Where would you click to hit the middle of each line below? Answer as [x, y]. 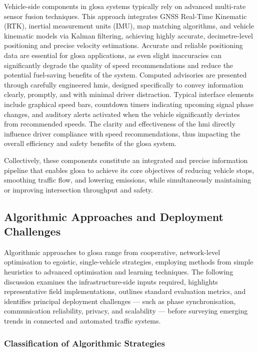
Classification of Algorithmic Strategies [84, 343]
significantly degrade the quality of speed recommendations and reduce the [119, 65]
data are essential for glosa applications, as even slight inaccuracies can [113, 55]
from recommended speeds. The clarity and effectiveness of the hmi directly [120, 124]
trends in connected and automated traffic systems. [82, 321]
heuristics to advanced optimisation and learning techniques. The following [119, 272]
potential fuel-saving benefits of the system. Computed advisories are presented [125, 75]
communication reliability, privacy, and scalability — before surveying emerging [126, 311]
